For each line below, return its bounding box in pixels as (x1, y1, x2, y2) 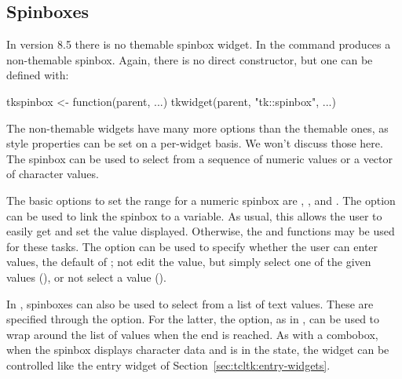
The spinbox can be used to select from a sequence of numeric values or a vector (6, 150, 393, 166)
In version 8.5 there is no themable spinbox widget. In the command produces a (6, 36, 391, 53)
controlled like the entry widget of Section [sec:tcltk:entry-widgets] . (6, 356, 331, 373)
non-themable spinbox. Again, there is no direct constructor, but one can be (6, 51, 373, 67)
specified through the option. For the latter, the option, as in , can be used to (6, 311, 380, 327)
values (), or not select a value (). (6, 268, 166, 285)
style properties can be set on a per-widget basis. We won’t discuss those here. (6, 135, 383, 151)
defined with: (6, 67, 69, 83)
